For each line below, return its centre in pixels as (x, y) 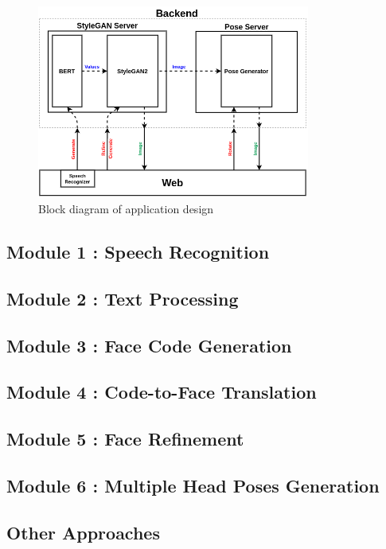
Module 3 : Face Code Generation (149, 345)
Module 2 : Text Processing (123, 298)
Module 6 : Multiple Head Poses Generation (193, 485)
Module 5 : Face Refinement (125, 439)
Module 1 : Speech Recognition (138, 252)
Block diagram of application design (126, 209)
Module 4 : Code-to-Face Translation (162, 392)
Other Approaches (83, 532)
